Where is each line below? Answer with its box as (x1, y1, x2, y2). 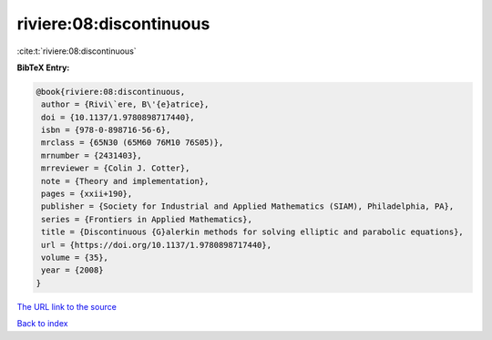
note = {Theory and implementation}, (41, 176, 210, 186)
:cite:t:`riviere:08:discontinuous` (16, 46, 137, 57)
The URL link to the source (16, 301, 118, 312)
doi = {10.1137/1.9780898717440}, (41, 112, 195, 122)
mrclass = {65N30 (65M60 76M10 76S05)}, (41, 138, 224, 148)
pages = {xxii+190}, (41, 189, 133, 200)
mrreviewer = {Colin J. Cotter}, (41, 163, 190, 173)
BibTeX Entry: (16, 62, 70, 73)
